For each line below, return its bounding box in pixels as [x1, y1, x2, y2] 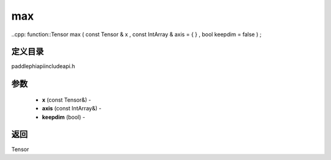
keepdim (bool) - [42, 113, 85, 121]
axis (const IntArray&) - [42, 105, 102, 112]
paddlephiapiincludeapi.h [11, 63, 75, 70]
